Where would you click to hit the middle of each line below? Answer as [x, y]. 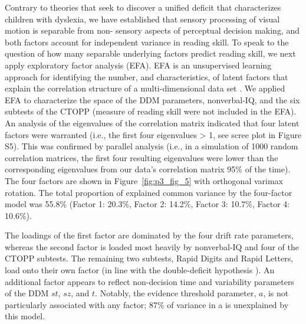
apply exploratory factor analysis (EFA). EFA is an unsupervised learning [138, 65]
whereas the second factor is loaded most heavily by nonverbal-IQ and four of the [152, 246]
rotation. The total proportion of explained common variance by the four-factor [149, 192]
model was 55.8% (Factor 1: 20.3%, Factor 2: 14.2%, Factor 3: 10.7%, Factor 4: [147, 204]
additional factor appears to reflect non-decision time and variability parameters [149, 281]
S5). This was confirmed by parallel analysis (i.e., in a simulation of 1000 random [152, 146]
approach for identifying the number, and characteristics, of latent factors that [147, 76]
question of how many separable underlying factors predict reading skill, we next [150, 53]
